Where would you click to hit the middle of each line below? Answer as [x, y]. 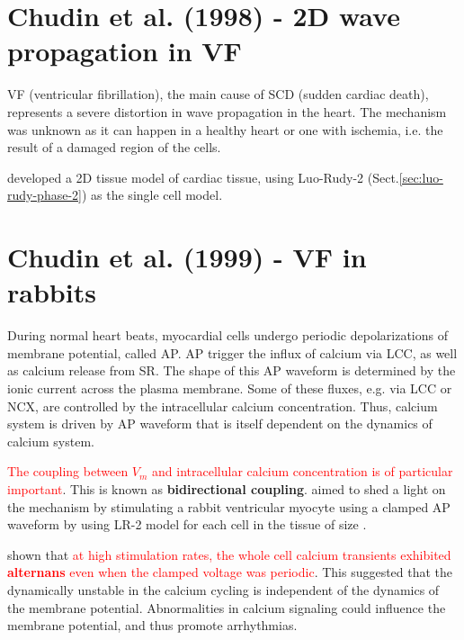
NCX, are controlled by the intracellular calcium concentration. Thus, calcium [223, 406]
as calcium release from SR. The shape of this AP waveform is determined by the [232, 370]
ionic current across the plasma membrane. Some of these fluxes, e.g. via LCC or [230, 388]
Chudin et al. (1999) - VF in [187, 257]
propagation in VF [125, 51]
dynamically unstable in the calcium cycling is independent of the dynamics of [223, 589]
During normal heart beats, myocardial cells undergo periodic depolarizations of [228, 335]
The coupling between [68, 471]
